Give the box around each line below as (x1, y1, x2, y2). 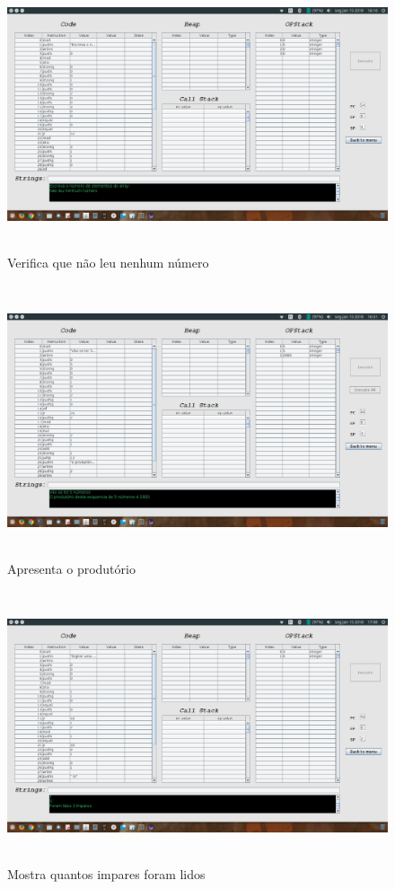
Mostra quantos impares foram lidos (7, 865, 206, 884)
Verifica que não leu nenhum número (7, 252, 209, 271)
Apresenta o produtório (7, 559, 136, 577)
